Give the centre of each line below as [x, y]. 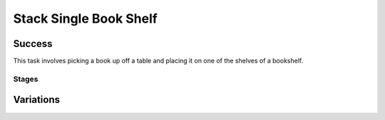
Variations [37, 100]
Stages [26, 79]
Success [33, 44]
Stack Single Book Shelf [86, 18]
